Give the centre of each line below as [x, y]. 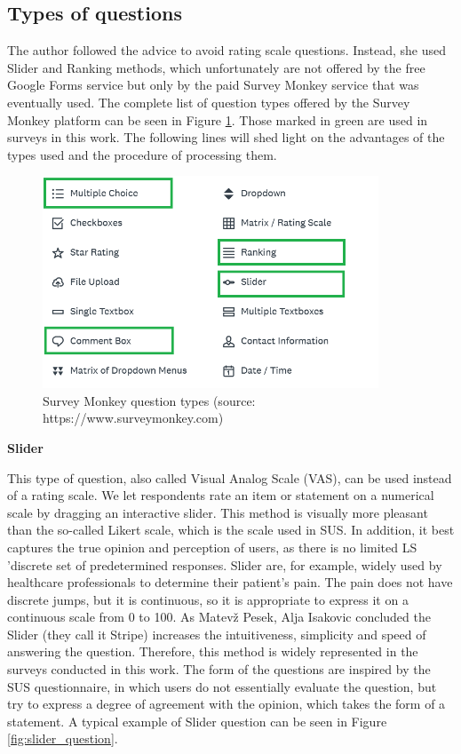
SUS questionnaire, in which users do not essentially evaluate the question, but [222, 686]
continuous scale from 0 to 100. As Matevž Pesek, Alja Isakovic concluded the [219, 617]
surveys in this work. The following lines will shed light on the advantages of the [226, 137]
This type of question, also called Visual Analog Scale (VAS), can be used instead [230, 477]
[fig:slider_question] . [63, 738]
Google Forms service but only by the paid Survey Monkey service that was [213, 85]
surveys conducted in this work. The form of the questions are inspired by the [219, 669]
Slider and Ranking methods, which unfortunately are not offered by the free [216, 67]
